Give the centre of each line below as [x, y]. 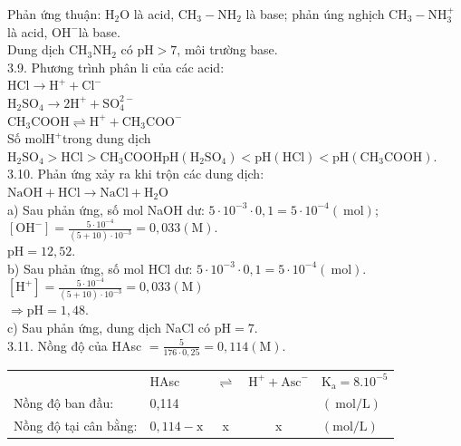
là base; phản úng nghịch [315, 14]
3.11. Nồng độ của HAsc [75, 345]
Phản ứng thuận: [54, 14]
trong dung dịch [106, 138]
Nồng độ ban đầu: [64, 403]
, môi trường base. [227, 49]
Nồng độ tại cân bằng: [76, 426]
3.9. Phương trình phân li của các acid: [116, 67]
